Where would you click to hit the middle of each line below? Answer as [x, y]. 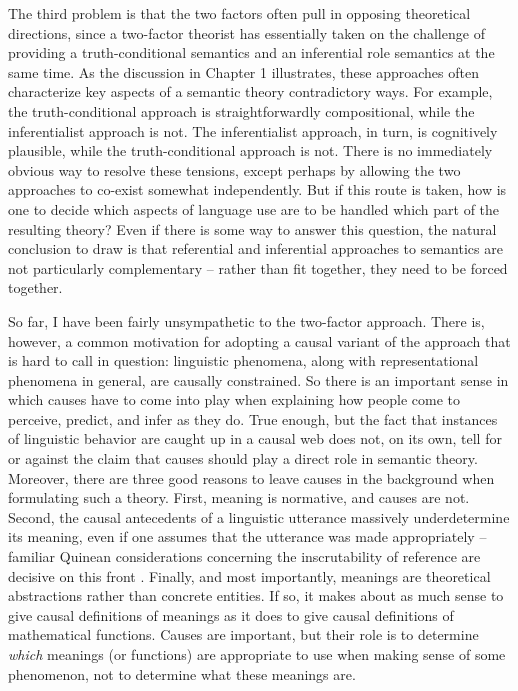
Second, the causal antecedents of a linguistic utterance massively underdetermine [259, 516]
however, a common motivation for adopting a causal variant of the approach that [259, 340]
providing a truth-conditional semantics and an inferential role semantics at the [251, 52]
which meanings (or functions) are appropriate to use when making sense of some [257, 654]
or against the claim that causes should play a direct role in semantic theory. [243, 458]
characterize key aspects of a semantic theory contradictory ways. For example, [250, 91]
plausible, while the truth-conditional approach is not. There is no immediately [250, 150]
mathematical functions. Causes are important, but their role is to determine [243, 634]
